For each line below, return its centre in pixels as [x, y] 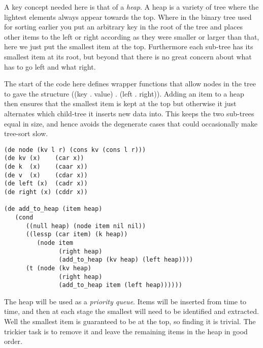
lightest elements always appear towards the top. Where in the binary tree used [128, 17]
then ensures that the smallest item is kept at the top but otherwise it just [120, 103]
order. [13, 341]
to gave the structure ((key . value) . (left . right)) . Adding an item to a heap [124, 93]
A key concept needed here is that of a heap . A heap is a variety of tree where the [131, 7]
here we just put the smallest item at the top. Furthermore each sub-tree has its [129, 46]
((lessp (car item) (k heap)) [77, 234]
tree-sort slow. [26, 133]
